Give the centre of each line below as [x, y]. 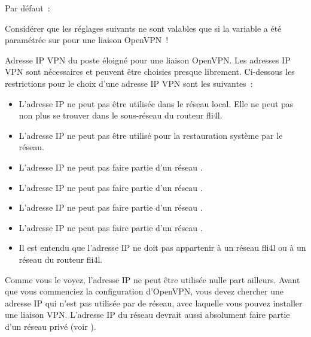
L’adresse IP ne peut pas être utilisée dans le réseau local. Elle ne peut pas [156, 103]
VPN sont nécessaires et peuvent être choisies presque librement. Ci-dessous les [150, 72]
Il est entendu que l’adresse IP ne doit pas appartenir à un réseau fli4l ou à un [162, 248]
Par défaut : [28, 8]
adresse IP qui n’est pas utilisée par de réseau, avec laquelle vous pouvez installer [154, 303]
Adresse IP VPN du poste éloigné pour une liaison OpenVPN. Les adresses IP [148, 60]
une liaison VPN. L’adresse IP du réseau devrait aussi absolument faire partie [147, 315]
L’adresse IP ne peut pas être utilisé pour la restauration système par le [151, 135]
